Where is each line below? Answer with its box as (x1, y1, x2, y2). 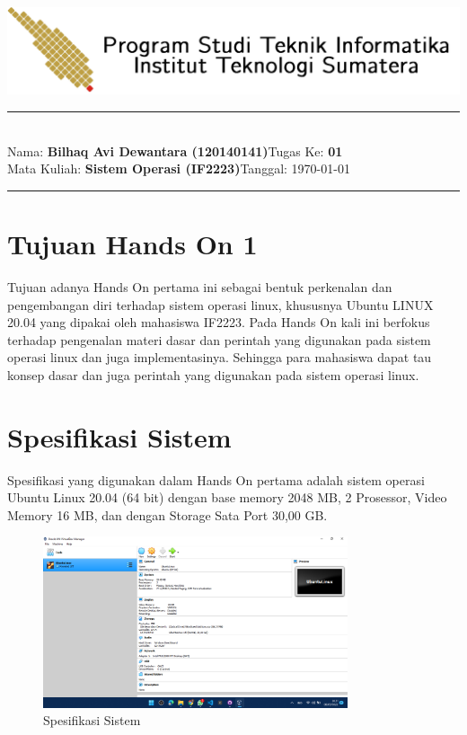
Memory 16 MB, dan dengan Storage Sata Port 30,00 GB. (7, 505, 328, 524)
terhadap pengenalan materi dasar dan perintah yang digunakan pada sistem (7, 330, 431, 349)
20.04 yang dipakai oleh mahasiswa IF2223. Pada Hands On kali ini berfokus (7, 313, 430, 332)
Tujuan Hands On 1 (7, 226, 258, 262)
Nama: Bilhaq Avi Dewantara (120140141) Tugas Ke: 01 (7, 141, 343, 160)
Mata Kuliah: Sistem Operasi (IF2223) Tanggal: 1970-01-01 (7, 159, 350, 178)
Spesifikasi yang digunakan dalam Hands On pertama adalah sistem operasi (7, 470, 425, 489)
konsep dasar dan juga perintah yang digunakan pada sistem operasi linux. (7, 365, 419, 384)
